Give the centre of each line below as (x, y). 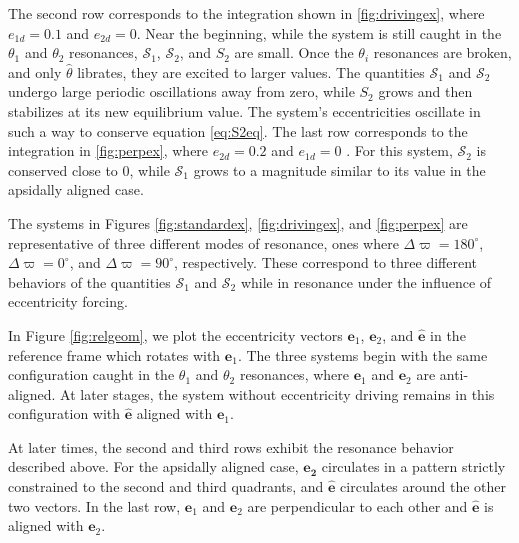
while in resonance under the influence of (366, 281)
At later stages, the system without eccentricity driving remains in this (277, 393)
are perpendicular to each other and (357, 505)
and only (35, 71)
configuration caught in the (91, 374)
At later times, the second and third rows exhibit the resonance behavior (231, 446)
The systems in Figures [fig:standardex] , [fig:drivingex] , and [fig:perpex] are (238, 222)
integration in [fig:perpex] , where (108, 150)
